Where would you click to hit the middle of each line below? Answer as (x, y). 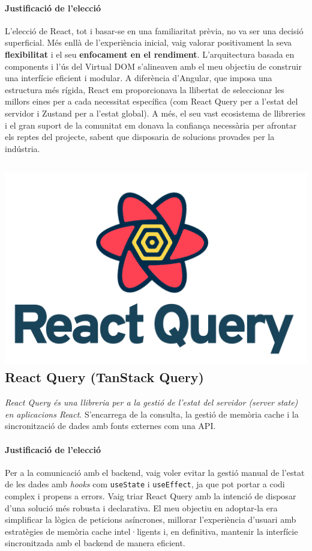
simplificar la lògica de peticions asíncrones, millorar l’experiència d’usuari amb (151, 519)
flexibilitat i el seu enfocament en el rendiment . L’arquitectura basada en (150, 54)
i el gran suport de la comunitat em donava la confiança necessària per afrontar (151, 125)
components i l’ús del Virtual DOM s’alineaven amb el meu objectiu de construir (153, 66)
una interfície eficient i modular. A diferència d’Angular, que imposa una (139, 78)
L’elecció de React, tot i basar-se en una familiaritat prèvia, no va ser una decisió (154, 30)
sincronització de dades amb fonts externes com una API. (110, 426)
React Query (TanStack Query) (104, 377)
